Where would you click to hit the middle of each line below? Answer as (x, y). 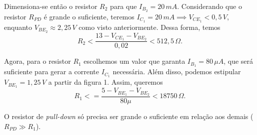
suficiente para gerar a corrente (52, 71)
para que (123, 6)
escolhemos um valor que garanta (134, 61)
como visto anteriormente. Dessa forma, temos (149, 27)
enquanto (18, 27)
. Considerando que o (209, 6)
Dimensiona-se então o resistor (51, 6)
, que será (238, 61)
